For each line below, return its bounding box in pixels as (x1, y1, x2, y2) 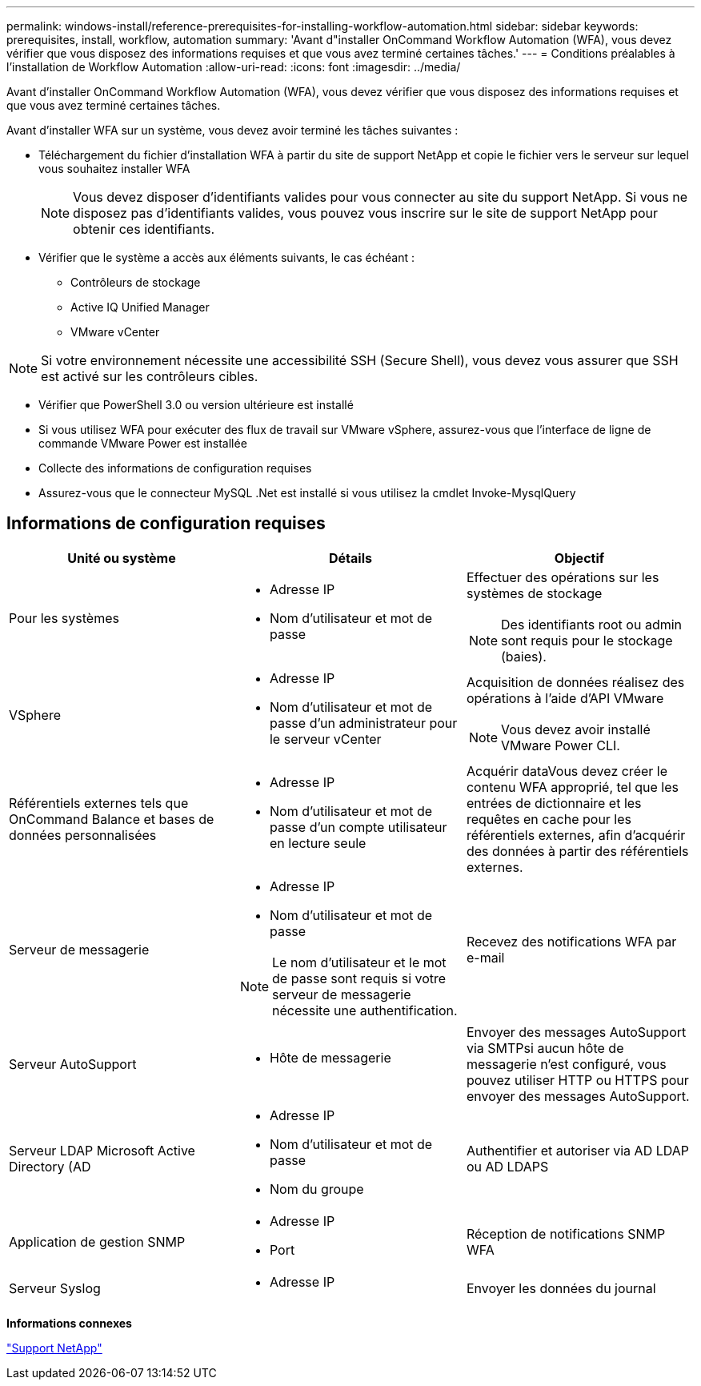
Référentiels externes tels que (9, 794, 189, 811)
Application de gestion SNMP (9, 1233, 186, 1250)
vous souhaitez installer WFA (38, 162, 190, 175)
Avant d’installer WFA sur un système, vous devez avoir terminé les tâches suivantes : (6, 123, 459, 137)
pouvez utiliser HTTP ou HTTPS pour (466, 1071, 689, 1088)
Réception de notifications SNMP (466, 1225, 666, 1242)
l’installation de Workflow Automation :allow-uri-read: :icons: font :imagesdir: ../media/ (6, 60, 461, 74)
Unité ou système (67, 549, 176, 566)
